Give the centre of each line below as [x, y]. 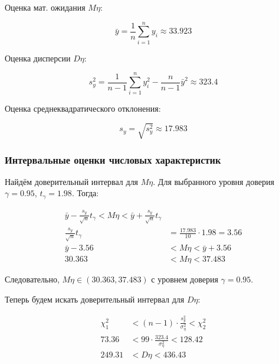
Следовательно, [32, 279]
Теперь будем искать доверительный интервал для [95, 299]
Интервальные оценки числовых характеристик [113, 159]
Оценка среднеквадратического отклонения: [83, 108]
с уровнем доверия [185, 279]
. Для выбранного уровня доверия [214, 181]
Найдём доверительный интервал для [72, 181]
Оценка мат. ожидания [45, 7]
